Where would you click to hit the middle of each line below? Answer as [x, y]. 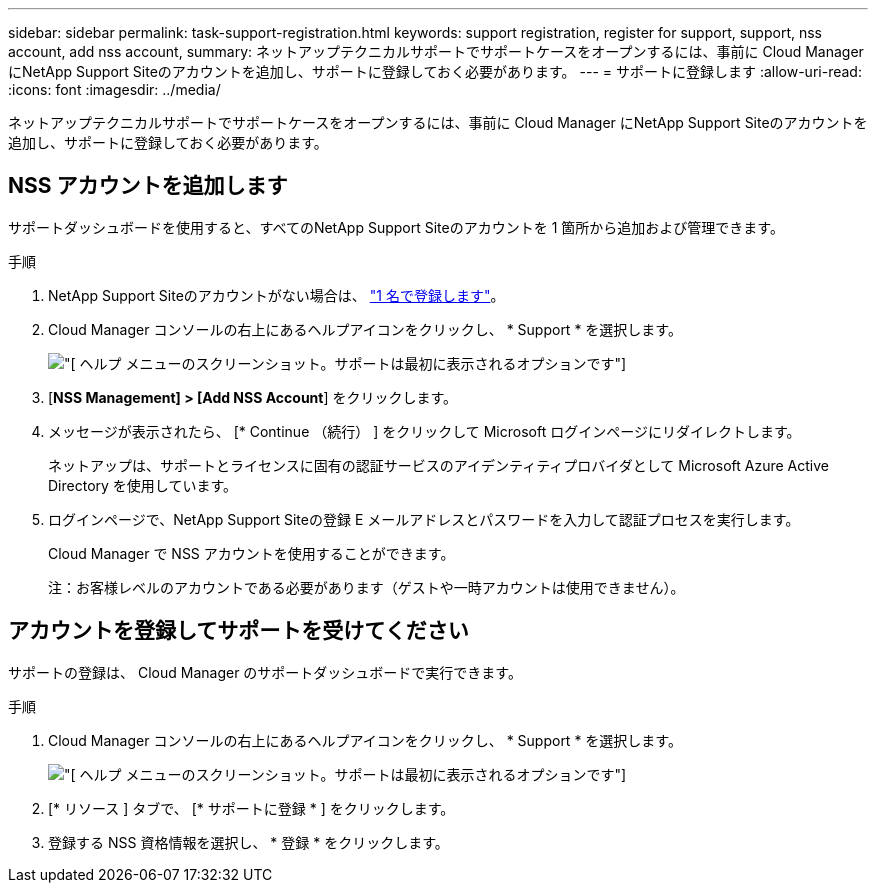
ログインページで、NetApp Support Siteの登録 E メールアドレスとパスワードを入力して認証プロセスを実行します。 [424, 519]
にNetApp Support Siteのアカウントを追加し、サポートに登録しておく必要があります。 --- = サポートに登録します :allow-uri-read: [435, 71]
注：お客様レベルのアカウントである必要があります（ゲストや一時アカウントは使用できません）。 [366, 587]
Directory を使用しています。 [143, 485]
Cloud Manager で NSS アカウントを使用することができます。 [251, 553]
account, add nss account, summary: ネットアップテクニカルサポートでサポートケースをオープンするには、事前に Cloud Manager [436, 51]
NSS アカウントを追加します [148, 186]
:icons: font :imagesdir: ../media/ [114, 89]
